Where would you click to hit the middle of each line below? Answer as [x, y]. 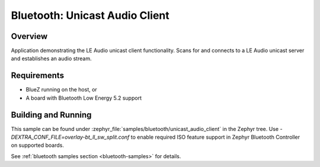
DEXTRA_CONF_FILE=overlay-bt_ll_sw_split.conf [70, 137]
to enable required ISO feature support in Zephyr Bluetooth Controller [215, 137]
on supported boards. [38, 145]
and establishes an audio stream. [51, 58]
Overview [29, 36]
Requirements [38, 76]
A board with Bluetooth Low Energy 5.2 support [84, 98]
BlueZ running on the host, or [61, 90]
